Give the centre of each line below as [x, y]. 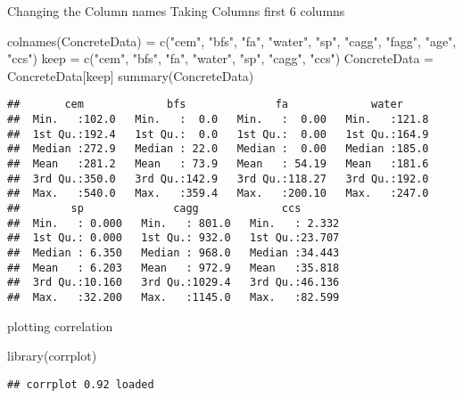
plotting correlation [60, 325]
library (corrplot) [52, 356]
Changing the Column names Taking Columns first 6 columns [176, 11]
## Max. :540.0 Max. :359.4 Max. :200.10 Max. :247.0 [218, 194]
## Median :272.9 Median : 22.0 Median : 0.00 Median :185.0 [218, 149]
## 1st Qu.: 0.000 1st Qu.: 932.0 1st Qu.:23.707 [174, 238]
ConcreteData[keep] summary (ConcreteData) [131, 75]
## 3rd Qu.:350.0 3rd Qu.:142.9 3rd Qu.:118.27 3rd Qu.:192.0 [218, 179]
